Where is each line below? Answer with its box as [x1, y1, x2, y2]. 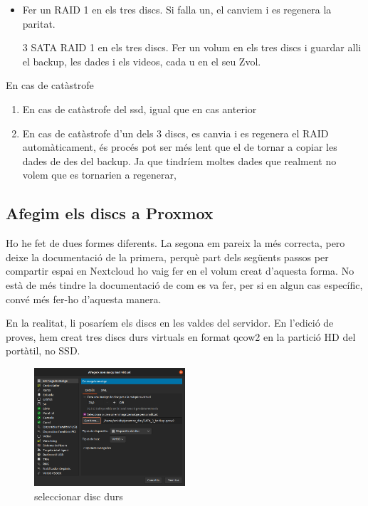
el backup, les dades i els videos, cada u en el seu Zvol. [22, 53, 261, 68]
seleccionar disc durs [34, 488, 123, 503]
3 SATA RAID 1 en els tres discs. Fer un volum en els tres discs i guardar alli [22, 40, 362, 55]
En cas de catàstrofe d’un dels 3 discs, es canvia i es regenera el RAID [22, 125, 329, 140]
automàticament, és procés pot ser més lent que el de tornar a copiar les [22, 139, 337, 154]
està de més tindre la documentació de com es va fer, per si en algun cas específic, [6, 277, 363, 292]
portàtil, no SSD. [6, 343, 80, 358]
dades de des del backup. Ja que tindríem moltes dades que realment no [22, 153, 337, 168]
